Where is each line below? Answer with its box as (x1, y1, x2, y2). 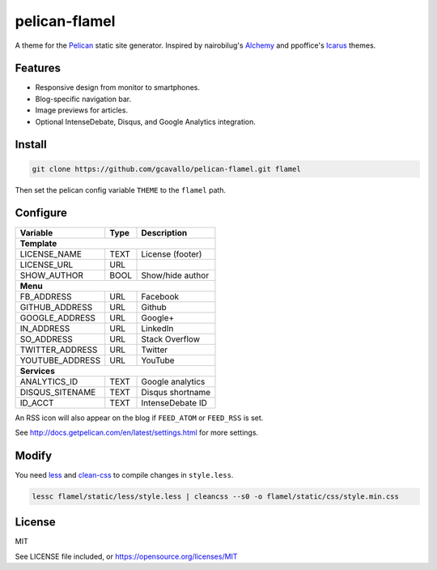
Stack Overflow (141, 333, 201, 344)
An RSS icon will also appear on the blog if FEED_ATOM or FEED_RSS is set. (15, 413, 264, 423)
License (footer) (141, 248, 202, 259)
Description (141, 227, 188, 238)
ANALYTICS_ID (19, 376, 78, 387)
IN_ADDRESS (19, 322, 70, 334)
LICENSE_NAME (19, 248, 83, 259)
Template (19, 237, 57, 249)
